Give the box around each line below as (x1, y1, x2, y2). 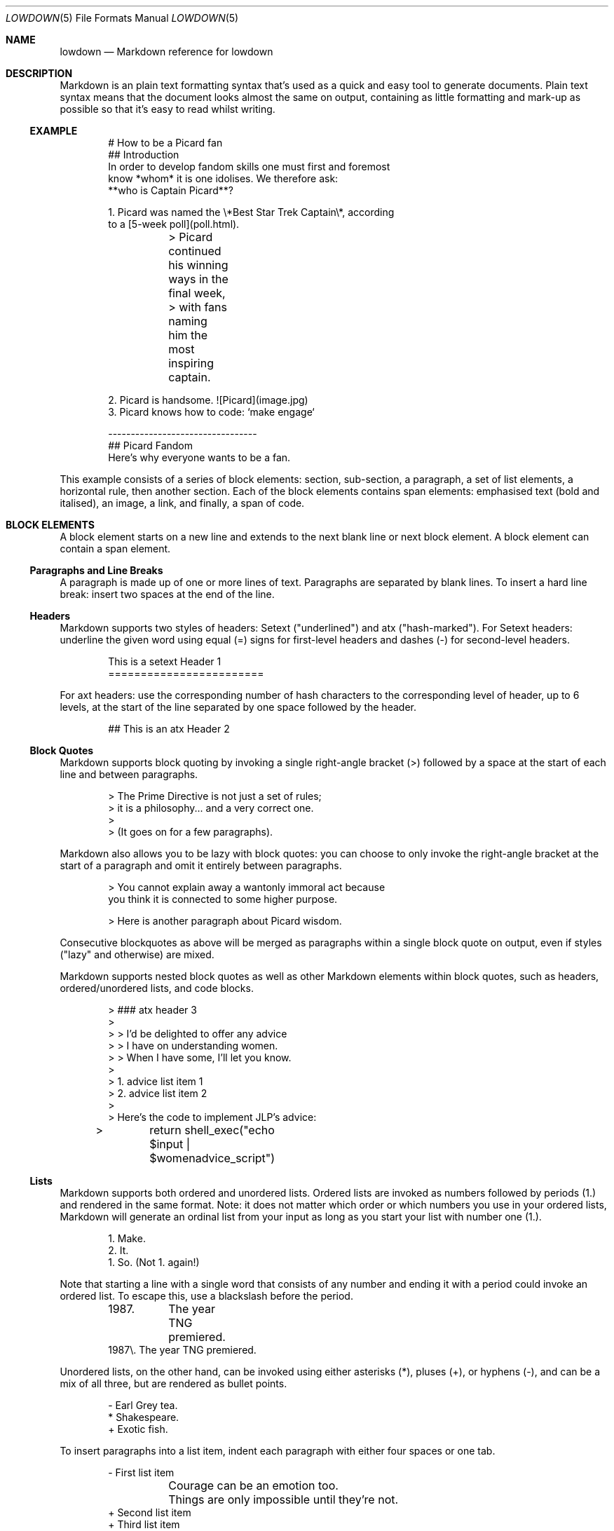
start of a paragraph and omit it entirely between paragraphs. (60, 859, 342, 871)
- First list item (108, 1467, 175, 1478)
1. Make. (108, 1232, 146, 1244)
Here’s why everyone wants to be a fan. (108, 451, 291, 463)
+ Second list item (108, 1506, 191, 1518)
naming (168, 314, 207, 328)
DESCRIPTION (6, 67, 73, 79)
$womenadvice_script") (149, 1151, 275, 1165)
